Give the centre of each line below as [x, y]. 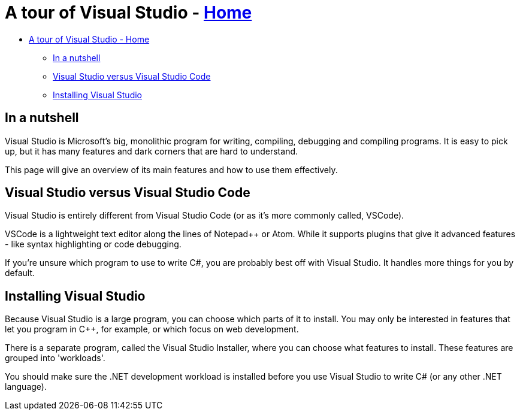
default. [20, 273]
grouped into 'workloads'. [55, 358]
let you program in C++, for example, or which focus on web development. [152, 329]
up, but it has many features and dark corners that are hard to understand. [152, 151]
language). [26, 387]
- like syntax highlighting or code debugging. [93, 244]
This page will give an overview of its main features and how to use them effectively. [171, 169]
